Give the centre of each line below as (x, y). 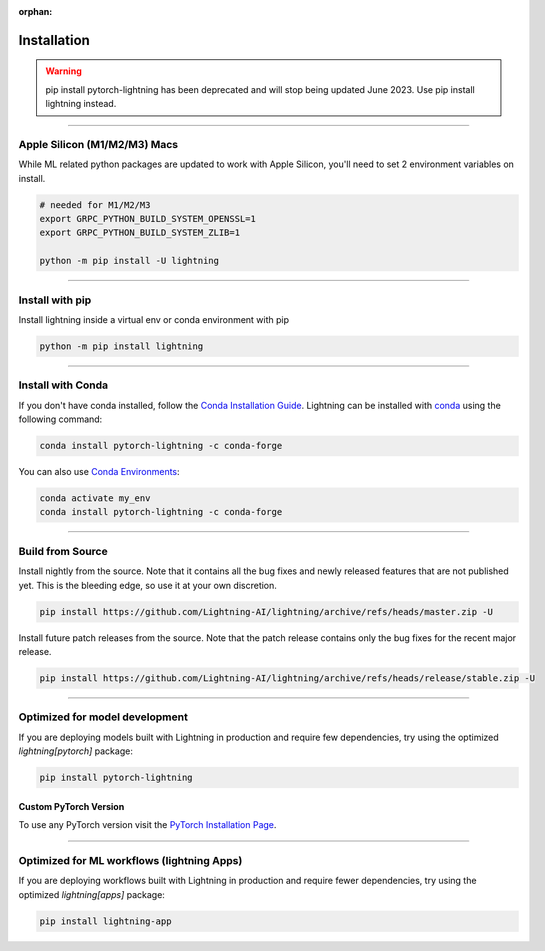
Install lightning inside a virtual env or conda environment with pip (154, 319)
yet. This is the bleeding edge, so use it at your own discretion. (147, 585)
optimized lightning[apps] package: (91, 894)
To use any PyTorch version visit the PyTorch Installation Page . (147, 825)
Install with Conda (63, 385)
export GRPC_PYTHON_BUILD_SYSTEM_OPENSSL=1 (148, 219)
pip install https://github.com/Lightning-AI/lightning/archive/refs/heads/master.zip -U (266, 611)
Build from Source (63, 551)
